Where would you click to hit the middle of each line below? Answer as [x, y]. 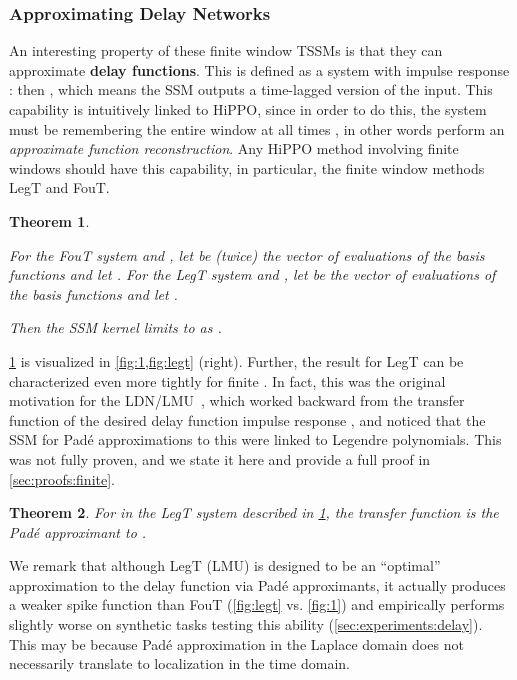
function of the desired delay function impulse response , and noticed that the [247, 419]
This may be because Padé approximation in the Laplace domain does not [236, 643]
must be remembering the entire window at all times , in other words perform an [257, 128]
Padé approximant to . [78, 531]
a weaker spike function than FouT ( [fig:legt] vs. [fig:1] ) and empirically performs [257, 604]
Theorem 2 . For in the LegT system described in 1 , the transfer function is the [254, 512]
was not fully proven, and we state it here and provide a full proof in [220, 458]
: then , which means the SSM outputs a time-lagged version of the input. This [251, 89]
